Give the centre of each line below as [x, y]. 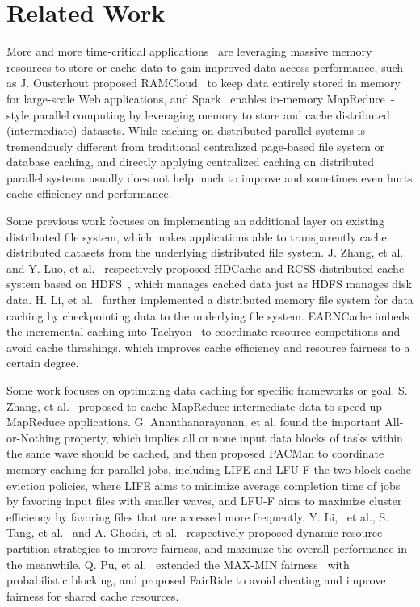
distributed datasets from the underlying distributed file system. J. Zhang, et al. [205, 252]
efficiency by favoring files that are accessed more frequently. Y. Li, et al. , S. [198, 516]
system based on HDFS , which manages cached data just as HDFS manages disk [209, 284]
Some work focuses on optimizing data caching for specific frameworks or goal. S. [207, 390]
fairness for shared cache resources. [93, 595]
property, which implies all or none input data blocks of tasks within [233, 437]
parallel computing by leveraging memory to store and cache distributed [211, 114]
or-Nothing [34, 437]
